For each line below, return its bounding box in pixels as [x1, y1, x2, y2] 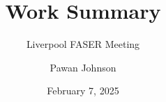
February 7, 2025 [47, 83, 119, 98]
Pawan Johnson [50, 60, 116, 74]
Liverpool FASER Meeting [26, 37, 140, 51]
